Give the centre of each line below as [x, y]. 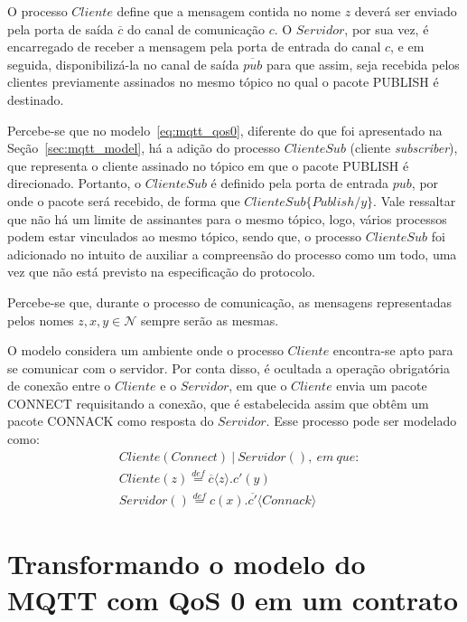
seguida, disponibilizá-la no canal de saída [123, 64]
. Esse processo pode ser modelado [361, 421]
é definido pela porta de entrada [300, 183]
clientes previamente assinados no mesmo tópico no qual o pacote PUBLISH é [223, 82]
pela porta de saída [61, 28]
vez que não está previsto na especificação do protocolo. [161, 272]
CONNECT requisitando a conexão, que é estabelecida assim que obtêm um [218, 403]
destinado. [36, 99]
